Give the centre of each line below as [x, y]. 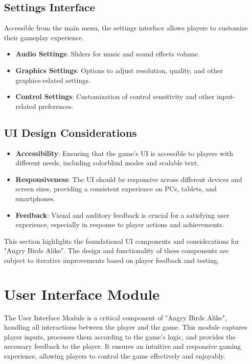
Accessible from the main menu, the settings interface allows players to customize [126, 28]
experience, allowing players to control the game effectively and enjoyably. [115, 356]
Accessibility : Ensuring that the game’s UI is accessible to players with [124, 153]
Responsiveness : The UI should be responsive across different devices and [129, 179]
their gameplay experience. [44, 37]
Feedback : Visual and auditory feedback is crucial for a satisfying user [122, 215]
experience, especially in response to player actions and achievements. [120, 224]
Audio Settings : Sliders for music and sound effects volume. [108, 54]
